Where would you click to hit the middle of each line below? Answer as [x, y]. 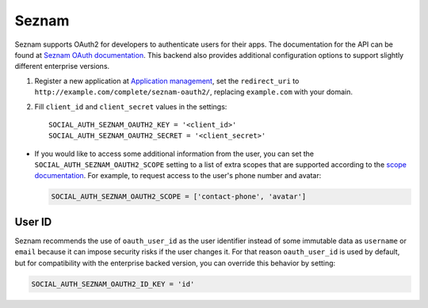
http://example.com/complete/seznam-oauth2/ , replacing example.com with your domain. [193, 92]
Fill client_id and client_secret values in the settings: [131, 106]
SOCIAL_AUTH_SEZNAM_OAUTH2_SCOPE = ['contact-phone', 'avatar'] [179, 197]
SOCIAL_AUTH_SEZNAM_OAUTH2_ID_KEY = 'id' [113, 284]
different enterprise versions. [62, 67]
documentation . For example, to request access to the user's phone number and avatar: [178, 176]
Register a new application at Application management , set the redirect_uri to [167, 81]
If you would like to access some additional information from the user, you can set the [174, 154]
